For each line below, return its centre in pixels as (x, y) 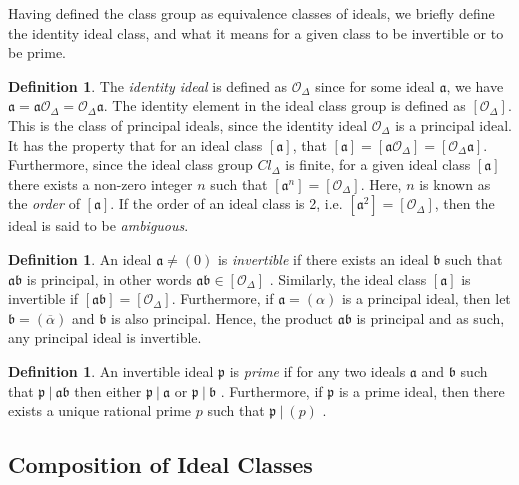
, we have (475, 85)
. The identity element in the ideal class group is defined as (284, 105)
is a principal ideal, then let (426, 298)
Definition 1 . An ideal (80, 258)
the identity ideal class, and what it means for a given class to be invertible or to (256, 32)
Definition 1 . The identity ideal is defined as (148, 85)
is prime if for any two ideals (317, 370)
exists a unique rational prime (100, 410)
